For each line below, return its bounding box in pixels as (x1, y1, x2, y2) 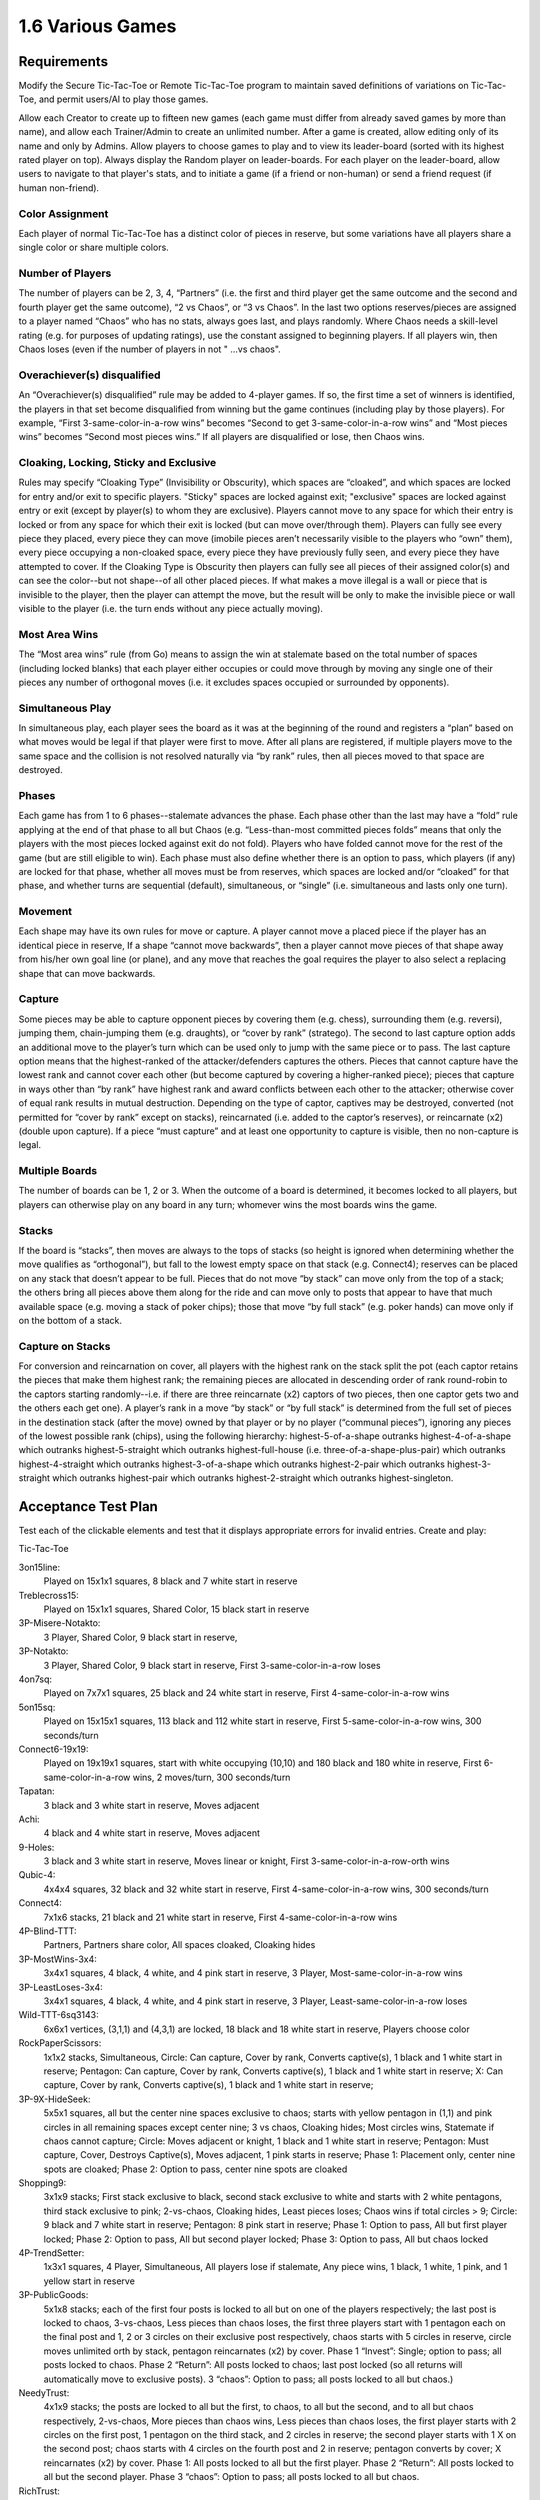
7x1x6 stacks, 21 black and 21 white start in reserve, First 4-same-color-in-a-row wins (43, 1911, 398, 1923)
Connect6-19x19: (18, 1743, 89, 1755)
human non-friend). (18, 181, 100, 194)
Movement (18, 905, 73, 919)
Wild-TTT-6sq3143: (18, 2009, 99, 2021)
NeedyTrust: (18, 2386, 70, 2399)
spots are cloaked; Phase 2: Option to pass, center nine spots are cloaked (43, 2163, 348, 2175)
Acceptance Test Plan (18, 1498, 159, 1515)
